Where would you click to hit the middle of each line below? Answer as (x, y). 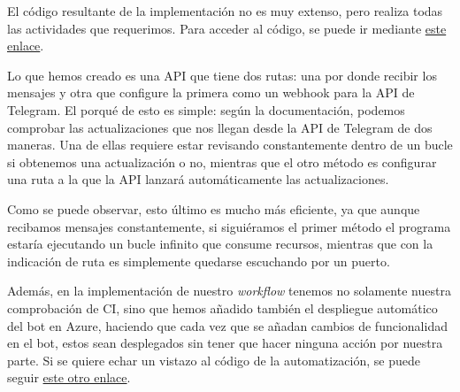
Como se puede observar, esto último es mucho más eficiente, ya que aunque (214, 208)
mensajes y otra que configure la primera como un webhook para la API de (211, 92)
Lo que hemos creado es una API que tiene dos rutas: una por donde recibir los (222, 75)
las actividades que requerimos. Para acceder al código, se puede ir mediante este (227, 28)
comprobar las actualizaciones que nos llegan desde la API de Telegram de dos (220, 127)
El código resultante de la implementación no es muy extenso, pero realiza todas (225, 11)
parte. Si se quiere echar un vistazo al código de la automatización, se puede (214, 360)
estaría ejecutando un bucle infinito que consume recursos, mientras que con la (220, 244)
